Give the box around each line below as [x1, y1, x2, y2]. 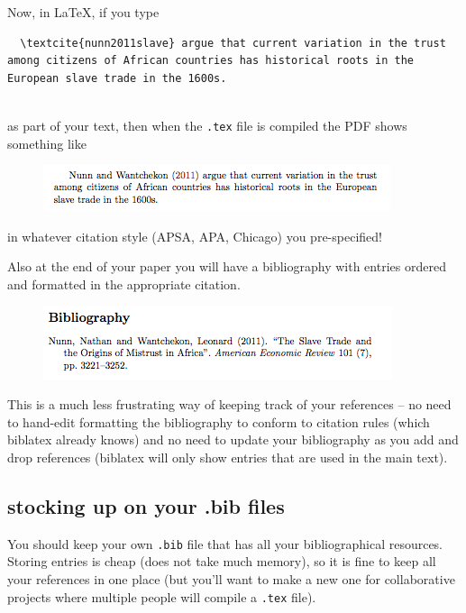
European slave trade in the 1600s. [7, 71, 227, 85]
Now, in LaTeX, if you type [7, 3, 160, 21]
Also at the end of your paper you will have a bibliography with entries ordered [7, 257, 446, 276]
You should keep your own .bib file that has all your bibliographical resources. [7, 534, 443, 553]
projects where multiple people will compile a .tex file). [7, 587, 316, 606]
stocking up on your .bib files [7, 491, 285, 519]
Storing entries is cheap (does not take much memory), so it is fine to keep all [7, 552, 436, 571]
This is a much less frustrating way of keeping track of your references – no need [7, 395, 452, 414]
